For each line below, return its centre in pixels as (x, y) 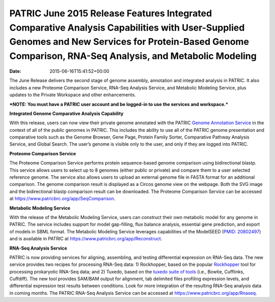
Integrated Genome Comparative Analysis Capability (66, 113)
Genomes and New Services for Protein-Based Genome (129, 42)
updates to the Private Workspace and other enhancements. (73, 95)
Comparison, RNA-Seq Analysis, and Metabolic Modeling (133, 56)
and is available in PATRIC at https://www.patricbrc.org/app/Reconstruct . (86, 239)
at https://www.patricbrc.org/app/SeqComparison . (62, 199)
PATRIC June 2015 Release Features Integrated (111, 13)
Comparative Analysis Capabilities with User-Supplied (127, 28)
